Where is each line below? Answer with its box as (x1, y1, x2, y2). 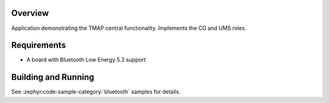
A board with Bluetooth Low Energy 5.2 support (26, 56, 146, 63)
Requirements (11, 40, 66, 51)
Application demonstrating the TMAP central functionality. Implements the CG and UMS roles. (11, 24, 247, 32)
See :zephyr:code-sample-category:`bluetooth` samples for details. (11, 88, 181, 96)
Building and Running (11, 72, 94, 82)
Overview (11, 8, 49, 18)
